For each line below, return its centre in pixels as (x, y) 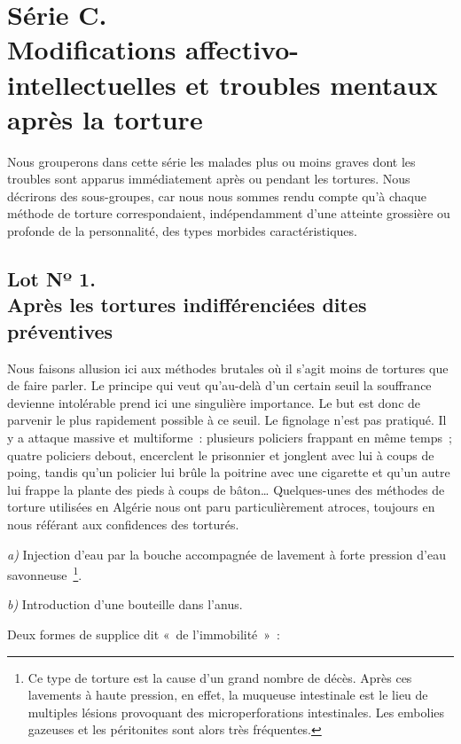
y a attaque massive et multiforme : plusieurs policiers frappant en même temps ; (230, 438)
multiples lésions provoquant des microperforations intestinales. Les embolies (236, 712)
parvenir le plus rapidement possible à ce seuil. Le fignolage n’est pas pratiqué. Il (227, 420)
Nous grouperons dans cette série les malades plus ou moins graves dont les (211, 161)
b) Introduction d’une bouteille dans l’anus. (125, 604)
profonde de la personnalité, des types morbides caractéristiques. (182, 231)
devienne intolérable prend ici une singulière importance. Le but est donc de (214, 402)
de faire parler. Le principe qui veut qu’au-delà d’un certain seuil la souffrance (219, 385)
